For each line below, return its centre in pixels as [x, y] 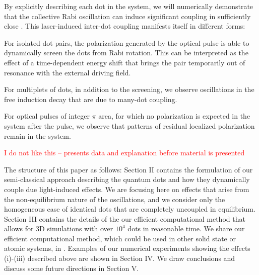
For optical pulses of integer [47, 116]
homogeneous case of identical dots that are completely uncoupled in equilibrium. [130, 209]
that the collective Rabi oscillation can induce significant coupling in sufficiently [127, 16]
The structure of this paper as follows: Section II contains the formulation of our [128, 169]
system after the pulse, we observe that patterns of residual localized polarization [129, 125]
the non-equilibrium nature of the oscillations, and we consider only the [115, 199]
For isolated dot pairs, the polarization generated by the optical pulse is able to [127, 42]
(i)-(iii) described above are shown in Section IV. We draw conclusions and [120, 258]
